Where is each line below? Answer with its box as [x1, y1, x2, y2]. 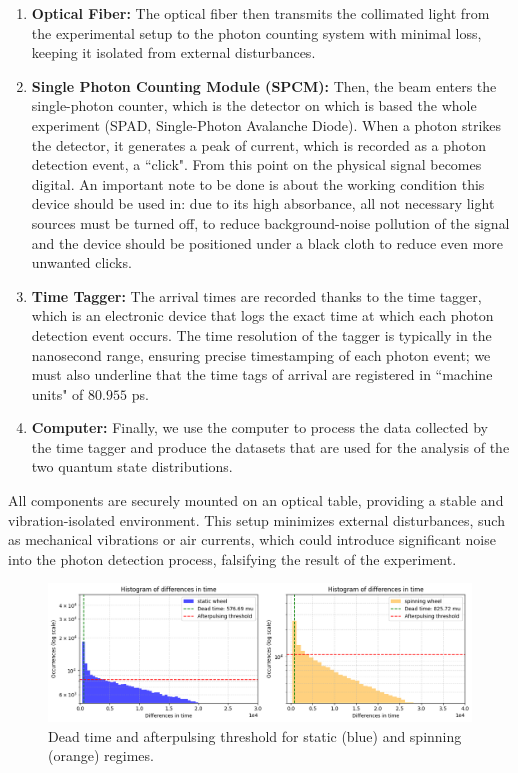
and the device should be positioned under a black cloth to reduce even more [31, 232, 504, 253]
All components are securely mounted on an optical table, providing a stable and [8, 490, 504, 511]
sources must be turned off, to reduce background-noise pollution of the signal [31, 212, 510, 233]
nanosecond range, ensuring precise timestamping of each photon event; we [31, 344, 491, 365]
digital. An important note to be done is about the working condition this [31, 173, 485, 194]
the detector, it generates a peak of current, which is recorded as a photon [31, 134, 487, 155]
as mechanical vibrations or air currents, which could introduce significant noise [8, 529, 496, 550]
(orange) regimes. [48, 745, 154, 766]
